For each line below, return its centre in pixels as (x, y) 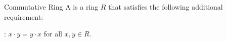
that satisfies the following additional (166, 7)
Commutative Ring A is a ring (51, 7)
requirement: (24, 16)
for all (53, 34)
